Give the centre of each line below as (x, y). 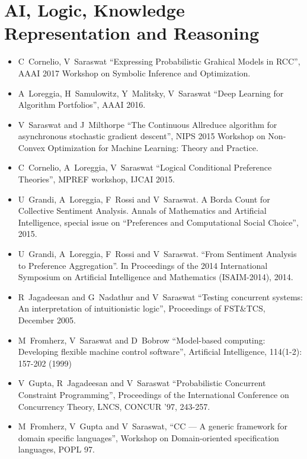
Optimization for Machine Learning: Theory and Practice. (153, 147)
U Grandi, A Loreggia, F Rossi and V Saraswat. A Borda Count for (144, 199)
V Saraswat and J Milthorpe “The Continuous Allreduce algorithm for (148, 124)
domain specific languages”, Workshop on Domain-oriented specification (148, 437)
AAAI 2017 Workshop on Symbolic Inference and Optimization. (134, 73)
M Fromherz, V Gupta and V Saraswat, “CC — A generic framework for (153, 426)
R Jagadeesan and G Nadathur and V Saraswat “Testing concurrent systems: (161, 296)
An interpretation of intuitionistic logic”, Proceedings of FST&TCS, (142, 308)
